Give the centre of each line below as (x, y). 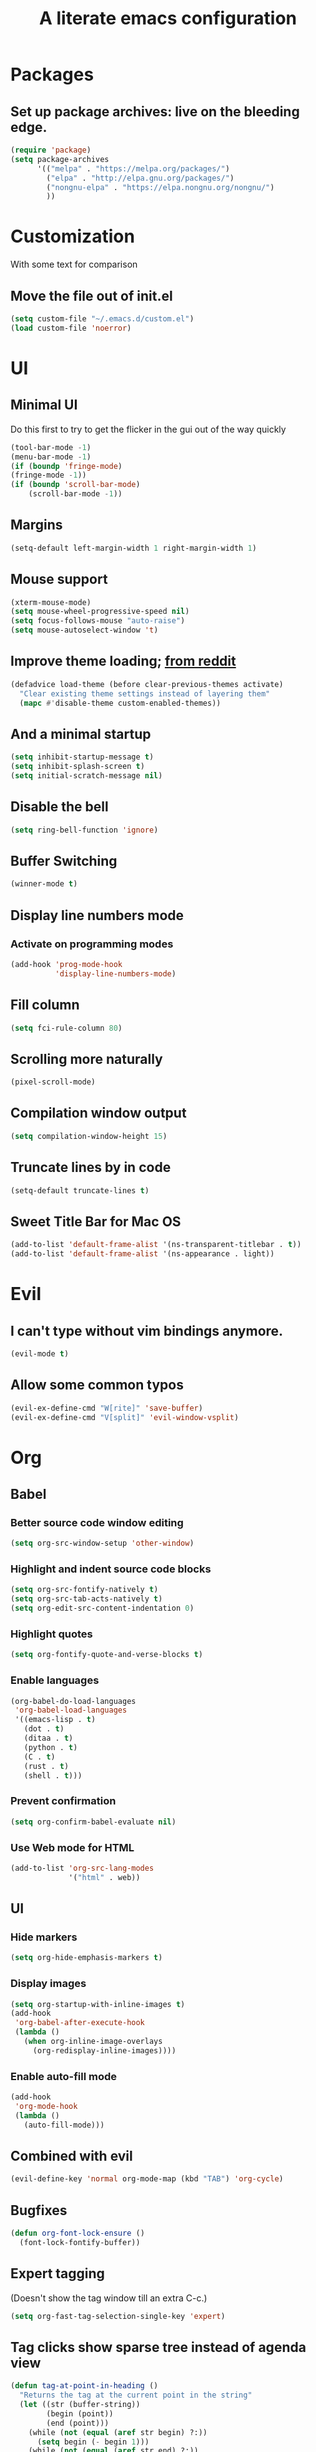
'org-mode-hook (46, 2106)
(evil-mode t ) (40, 1354)
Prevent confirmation (63, 1801)
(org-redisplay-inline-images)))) (104, 2050)
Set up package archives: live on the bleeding (155, 111)
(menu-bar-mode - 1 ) (51, 457)
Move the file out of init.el (91, 295)
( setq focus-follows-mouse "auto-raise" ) (98, 621)
